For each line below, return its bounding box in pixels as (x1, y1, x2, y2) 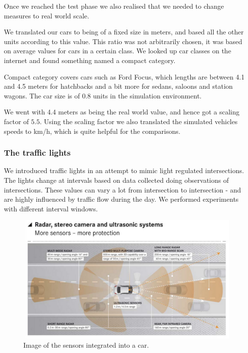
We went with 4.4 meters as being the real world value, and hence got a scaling (4, 107, 240, 117)
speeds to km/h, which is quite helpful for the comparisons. (4, 126, 181, 136)
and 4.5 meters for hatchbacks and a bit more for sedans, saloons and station (4, 81, 233, 91)
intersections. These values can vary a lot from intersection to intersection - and (4, 184, 241, 194)
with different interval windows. (4, 203, 98, 213)
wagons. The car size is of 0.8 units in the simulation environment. (4, 90, 202, 100)
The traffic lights (4, 146, 71, 159)
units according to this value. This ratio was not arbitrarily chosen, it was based (4, 36, 243, 46)
